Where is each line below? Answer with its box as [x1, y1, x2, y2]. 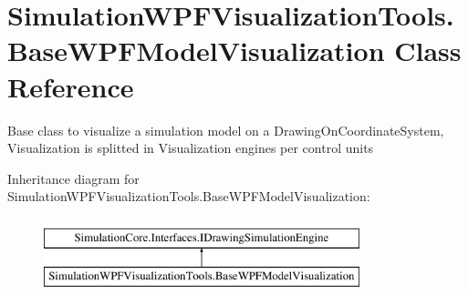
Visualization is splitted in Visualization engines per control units [7, 138, 374, 157]
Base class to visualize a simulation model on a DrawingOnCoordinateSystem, [7, 120, 444, 139]
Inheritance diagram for [7, 168, 140, 188]
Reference [7, 67, 134, 105]
